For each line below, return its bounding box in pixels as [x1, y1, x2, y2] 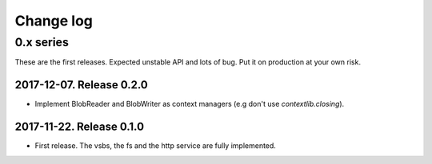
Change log [14, 12, 94, 29]
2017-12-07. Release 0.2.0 [14, 78, 148, 92]
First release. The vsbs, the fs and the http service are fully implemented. [34, 141, 276, 150]
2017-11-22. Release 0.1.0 [14, 120, 144, 134]
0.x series [14, 35, 70, 49]
